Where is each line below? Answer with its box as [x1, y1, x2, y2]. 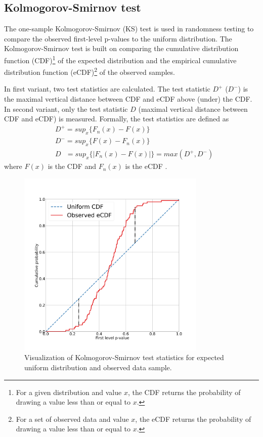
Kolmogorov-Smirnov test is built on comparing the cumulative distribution [4, 43, 239, 54]
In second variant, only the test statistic [4, 103, 128, 114]
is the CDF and [48, 161, 96, 171]
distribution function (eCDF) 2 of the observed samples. [4, 65, 175, 77]
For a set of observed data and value [16, 413, 129, 424]
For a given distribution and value [16, 386, 122, 397]
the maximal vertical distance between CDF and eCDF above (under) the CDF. [4, 94, 252, 104]
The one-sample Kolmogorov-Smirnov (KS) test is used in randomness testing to [4, 23, 254, 34]
